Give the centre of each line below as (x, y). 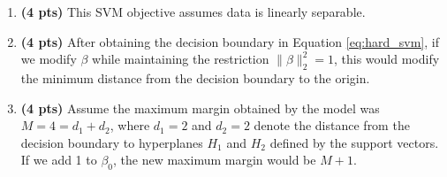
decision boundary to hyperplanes (112, 142)
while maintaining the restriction (181, 59)
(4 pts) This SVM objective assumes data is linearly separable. (193, 12)
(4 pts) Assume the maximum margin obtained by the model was (200, 108)
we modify (49, 59)
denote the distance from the (332, 125)
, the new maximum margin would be (215, 160)
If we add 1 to (59, 160)
